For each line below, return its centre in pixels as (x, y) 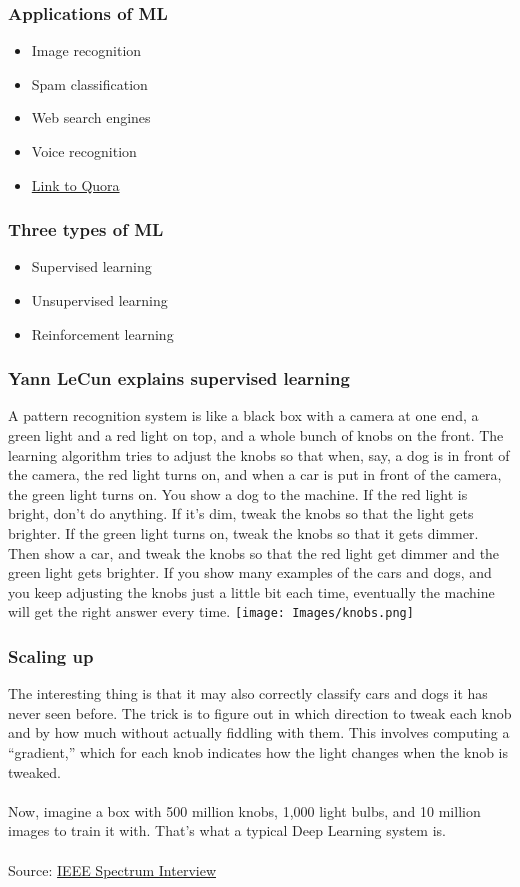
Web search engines (91, 117)
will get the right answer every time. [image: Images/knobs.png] (211, 611)
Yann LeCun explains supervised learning (179, 378)
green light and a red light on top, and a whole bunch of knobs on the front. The (256, 435)
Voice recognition (84, 151)
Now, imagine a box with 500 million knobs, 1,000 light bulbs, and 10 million (244, 810)
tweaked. (34, 771)
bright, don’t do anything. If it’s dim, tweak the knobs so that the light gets (241, 513)
